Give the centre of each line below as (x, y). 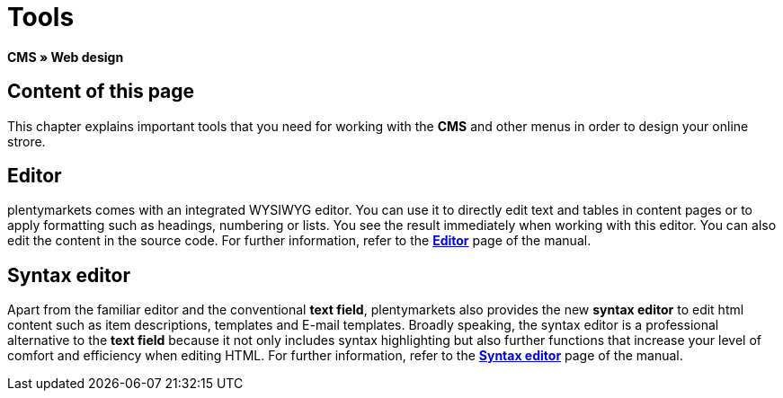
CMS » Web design (66, 57)
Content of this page (101, 92)
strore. (27, 141)
